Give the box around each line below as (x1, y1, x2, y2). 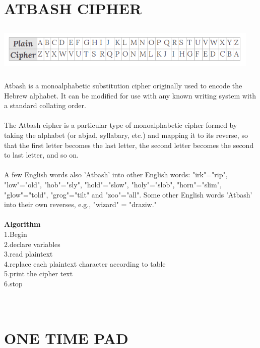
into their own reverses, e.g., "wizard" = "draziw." (4, 199, 157, 210)
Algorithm (4, 219, 41, 229)
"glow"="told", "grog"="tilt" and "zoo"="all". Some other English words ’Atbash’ (4, 189, 252, 200)
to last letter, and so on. (4, 150, 79, 160)
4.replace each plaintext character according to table (4, 258, 166, 269)
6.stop (4, 278, 23, 288)
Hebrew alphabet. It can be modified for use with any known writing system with (4, 90, 256, 101)
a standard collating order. (4, 100, 86, 111)
